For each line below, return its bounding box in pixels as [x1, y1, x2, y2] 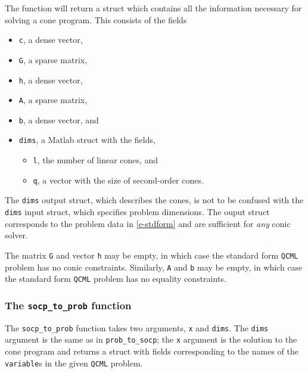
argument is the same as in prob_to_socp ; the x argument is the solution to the [5, 333, 297, 346]
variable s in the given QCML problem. [5, 356, 143, 369]
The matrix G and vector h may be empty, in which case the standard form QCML [5, 248, 298, 261]
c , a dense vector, [18, 33, 83, 46]
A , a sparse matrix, [18, 94, 88, 106]
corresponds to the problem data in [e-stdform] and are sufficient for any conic [5, 217, 291, 229]
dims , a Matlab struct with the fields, [18, 133, 155, 146]
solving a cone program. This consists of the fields [5, 13, 187, 26]
